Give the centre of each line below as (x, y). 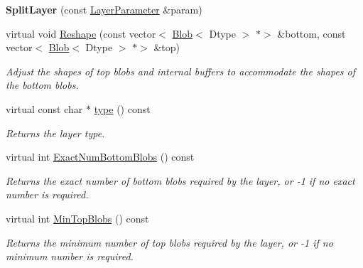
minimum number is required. (70, 256)
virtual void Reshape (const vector (81, 33)
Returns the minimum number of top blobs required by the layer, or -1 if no (169, 242)
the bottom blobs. (42, 85)
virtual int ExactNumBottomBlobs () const (100, 157)
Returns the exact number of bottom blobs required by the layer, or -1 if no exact (180, 180)
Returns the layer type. (55, 133)
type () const (122, 108)
